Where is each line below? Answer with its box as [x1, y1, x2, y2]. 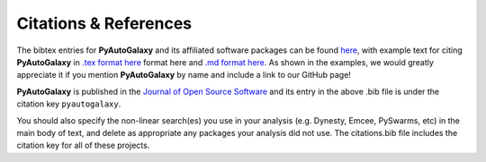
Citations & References [16, 13, 193, 33]
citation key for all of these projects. [16, 140, 150, 151]
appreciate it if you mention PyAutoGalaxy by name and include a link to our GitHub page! [16, 70, 351, 81]
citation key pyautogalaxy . [16, 98, 121, 109]
